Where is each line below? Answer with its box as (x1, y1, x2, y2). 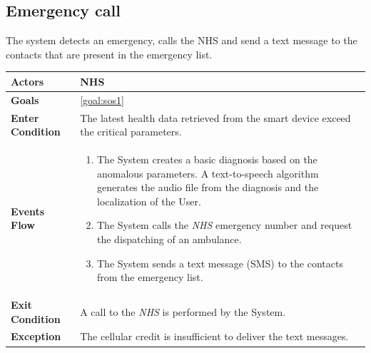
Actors (11, 73, 44, 88)
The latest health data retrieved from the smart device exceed (80, 110, 351, 125)
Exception (11, 329, 61, 344)
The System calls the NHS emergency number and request (96, 218, 352, 232)
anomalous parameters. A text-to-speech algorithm (96, 165, 319, 180)
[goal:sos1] (80, 92, 124, 107)
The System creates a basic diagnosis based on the (96, 152, 317, 167)
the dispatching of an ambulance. (96, 231, 242, 246)
